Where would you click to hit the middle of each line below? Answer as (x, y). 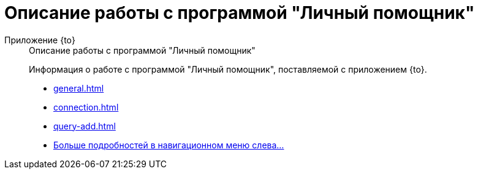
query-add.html (85, 126)
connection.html (86, 107)
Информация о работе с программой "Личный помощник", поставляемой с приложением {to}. (228, 69)
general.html (79, 88)
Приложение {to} (40, 40)
